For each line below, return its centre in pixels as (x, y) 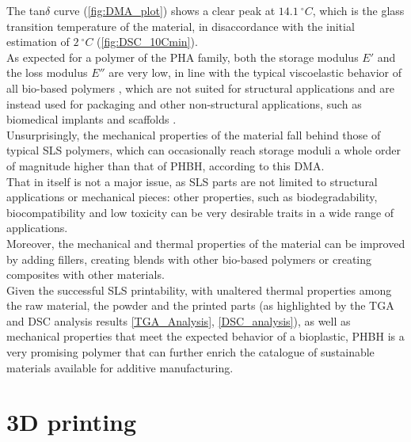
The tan (26, 10)
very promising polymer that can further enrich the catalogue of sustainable (190, 352)
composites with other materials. (86, 274)
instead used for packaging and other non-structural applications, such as (184, 103)
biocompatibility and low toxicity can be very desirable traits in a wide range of (200, 212)
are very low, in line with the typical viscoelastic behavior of (255, 72)
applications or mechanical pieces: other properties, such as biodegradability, (192, 197)
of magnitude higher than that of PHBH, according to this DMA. (166, 165)
